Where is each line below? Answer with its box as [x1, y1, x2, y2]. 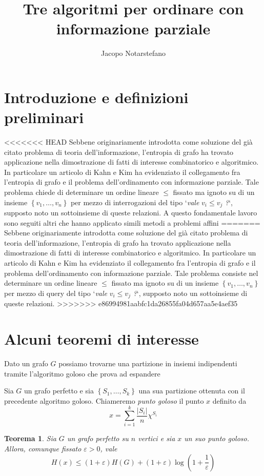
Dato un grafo [4, 358, 48, 368]
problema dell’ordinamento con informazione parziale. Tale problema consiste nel [4, 267, 258, 278]
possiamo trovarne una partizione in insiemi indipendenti [58, 358, 237, 368]
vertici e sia [138, 433, 175, 444]
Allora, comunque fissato [4, 443, 82, 454]
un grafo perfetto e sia [24, 385, 94, 396]
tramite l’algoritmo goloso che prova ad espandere [4, 368, 160, 379]
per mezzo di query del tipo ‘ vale [4, 287, 108, 298]
